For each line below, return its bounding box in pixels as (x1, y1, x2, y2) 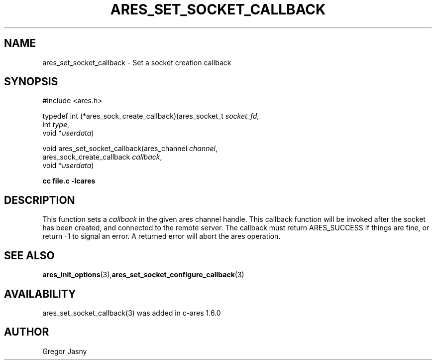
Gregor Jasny (42, 347, 87, 356)
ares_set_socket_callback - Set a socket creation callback (42, 58, 231, 67)
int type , (42, 120, 69, 129)
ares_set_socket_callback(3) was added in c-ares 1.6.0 (42, 308, 221, 317)
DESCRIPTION (4, 193, 75, 206)
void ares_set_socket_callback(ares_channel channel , (42, 144, 218, 153)
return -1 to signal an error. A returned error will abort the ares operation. (42, 232, 281, 241)
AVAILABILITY (4, 287, 76, 300)
